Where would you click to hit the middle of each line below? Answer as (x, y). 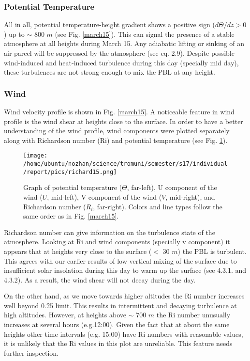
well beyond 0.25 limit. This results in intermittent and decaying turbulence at (120, 305)
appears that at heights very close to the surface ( (78, 251)
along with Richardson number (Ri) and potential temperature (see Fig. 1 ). (116, 140)
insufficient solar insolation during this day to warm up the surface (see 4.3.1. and (125, 270)
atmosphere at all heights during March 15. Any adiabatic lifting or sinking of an (124, 43)
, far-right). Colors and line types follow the (158, 206)
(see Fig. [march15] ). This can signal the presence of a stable (145, 34)
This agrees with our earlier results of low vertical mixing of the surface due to (120, 260)
